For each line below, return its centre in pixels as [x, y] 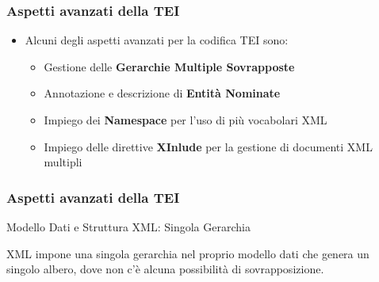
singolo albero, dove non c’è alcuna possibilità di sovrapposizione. [165, 269]
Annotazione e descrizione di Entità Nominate [162, 93]
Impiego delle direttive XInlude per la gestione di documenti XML [208, 146]
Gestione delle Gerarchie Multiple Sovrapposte [169, 66]
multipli [63, 162]
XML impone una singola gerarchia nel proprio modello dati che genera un [188, 253]
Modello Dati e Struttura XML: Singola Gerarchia [128, 227]
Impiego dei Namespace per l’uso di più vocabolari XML [186, 120]
